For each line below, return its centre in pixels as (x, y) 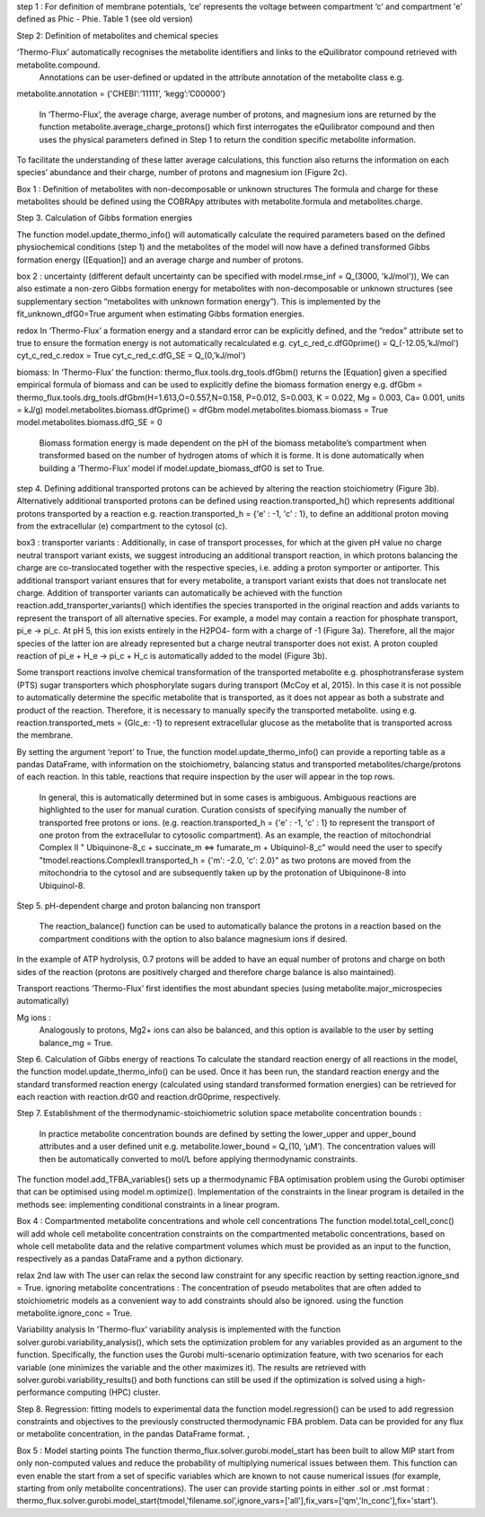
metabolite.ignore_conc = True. (75, 1313)
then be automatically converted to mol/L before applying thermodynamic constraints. (198, 1158)
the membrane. (45, 735)
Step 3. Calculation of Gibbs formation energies (105, 218)
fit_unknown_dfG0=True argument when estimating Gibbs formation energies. (161, 314)
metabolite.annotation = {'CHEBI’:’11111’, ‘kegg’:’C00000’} (121, 93)
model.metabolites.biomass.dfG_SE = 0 (89, 422)
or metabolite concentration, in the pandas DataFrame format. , (133, 1434)
